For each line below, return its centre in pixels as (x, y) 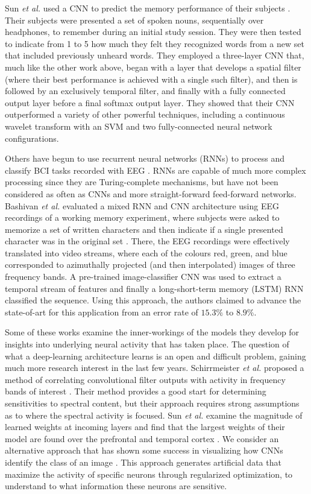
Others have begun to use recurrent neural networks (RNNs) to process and (145, 158)
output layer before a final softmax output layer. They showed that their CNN (150, 102)
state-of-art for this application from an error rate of (102, 312)
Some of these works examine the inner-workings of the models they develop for (152, 332)
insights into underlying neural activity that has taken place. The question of (147, 344)
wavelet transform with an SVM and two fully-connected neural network (139, 126)
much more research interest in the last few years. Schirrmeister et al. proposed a (155, 368)
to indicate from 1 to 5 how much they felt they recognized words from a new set (155, 43)
